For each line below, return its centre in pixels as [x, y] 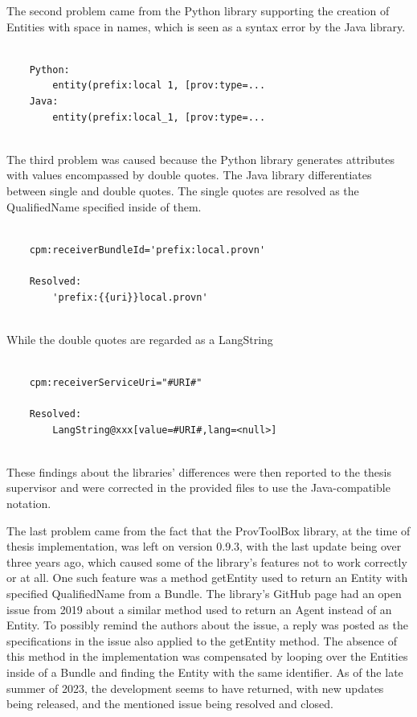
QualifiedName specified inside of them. [104, 206]
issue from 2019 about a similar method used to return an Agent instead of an [199, 609]
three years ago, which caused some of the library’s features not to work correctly [207, 561]
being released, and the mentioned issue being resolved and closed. [170, 704]
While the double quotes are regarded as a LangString [140, 339]
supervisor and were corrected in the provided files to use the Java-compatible [198, 488]
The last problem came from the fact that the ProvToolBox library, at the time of [208, 530]
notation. [29, 504]
